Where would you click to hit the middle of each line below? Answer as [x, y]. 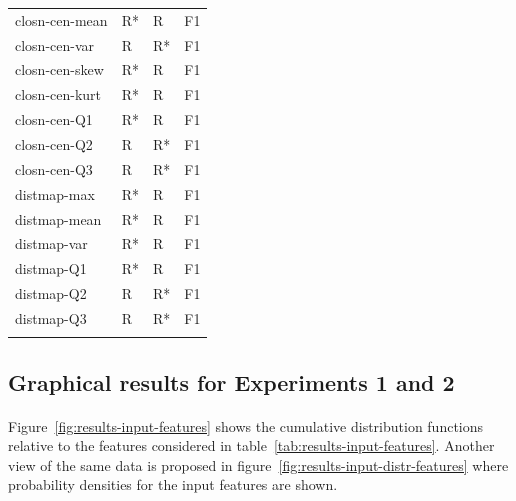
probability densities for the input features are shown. [173, 484]
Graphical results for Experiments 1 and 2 [231, 381]
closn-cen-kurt [58, 94]
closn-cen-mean [61, 19]
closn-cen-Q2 [54, 143]
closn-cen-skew [59, 69]
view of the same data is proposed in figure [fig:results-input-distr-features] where [258, 464]
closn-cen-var [55, 44]
